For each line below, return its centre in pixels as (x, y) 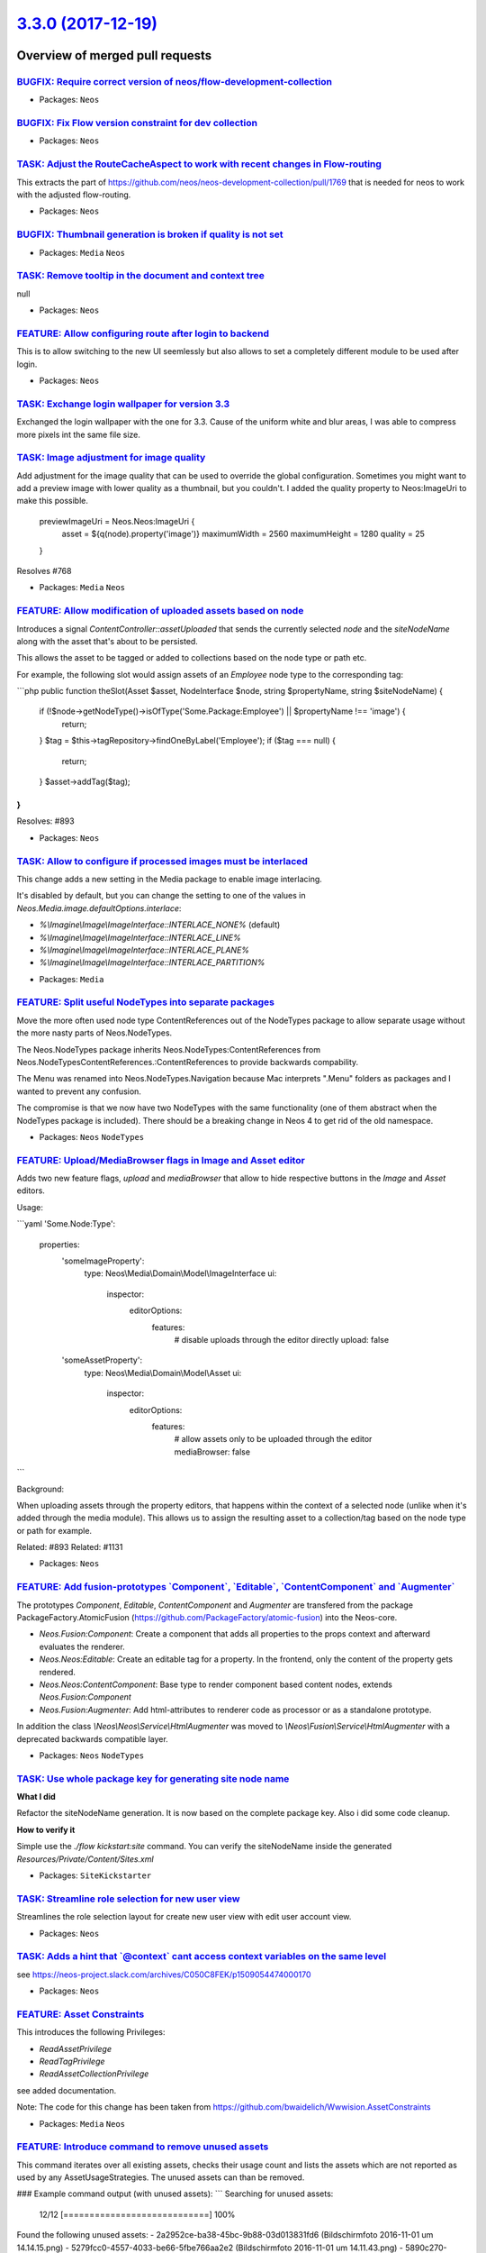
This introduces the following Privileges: (91, 2032)
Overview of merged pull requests (114, 55)
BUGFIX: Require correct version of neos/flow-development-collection (175, 81)
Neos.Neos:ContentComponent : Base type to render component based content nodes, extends (216, 1684)
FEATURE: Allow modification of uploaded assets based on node (160, 611)
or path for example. (54, 1530)
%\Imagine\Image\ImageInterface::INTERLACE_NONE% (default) (160, 925)
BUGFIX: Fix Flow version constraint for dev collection (137, 123)
